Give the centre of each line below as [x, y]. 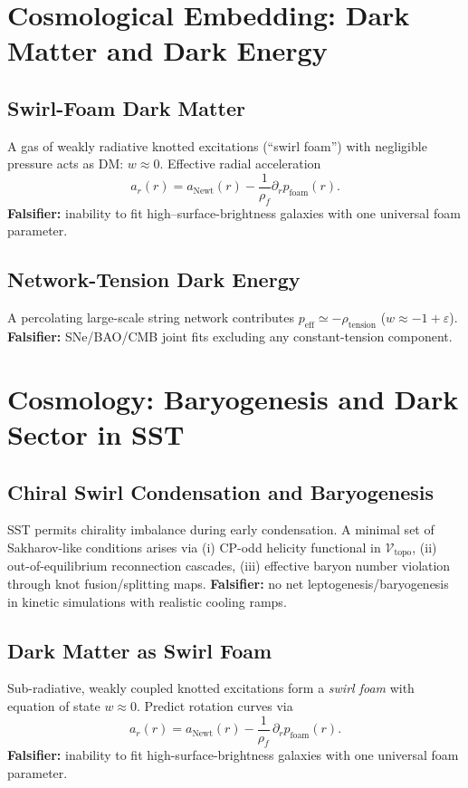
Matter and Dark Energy [167, 50]
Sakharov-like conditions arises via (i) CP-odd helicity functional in [194, 547]
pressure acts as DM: [66, 163]
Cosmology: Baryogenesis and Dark [233, 398]
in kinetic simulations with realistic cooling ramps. [147, 601]
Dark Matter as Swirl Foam [140, 650]
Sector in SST [96, 433]
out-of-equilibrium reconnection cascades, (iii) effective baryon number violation [229, 566]
